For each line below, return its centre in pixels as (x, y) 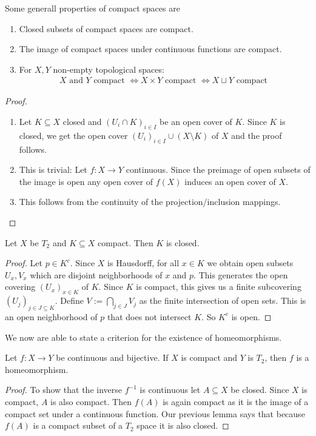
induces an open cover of (230, 181)
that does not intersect (149, 316)
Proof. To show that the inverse (64, 390)
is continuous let (170, 390)
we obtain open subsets (250, 263)
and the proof (257, 135)
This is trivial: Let (53, 169)
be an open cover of (196, 121)
